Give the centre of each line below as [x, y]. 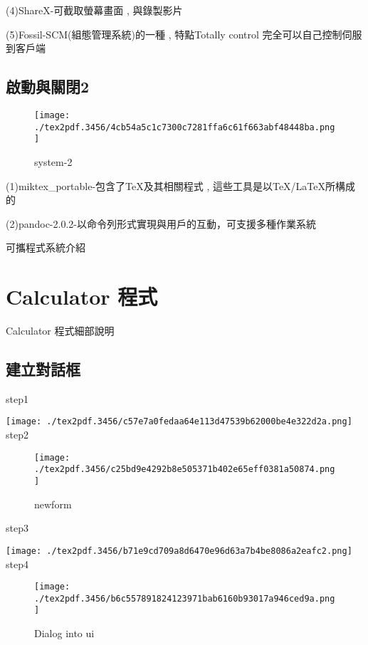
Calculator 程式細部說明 [60, 331]
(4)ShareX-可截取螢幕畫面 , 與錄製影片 [94, 10]
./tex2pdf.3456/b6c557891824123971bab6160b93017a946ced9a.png [185, 598]
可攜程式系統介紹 [46, 247]
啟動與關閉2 [48, 86]
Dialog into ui [64, 633]
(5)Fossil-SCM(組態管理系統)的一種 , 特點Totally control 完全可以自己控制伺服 [184, 34]
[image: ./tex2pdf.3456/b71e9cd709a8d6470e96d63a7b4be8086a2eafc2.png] [179, 551]
